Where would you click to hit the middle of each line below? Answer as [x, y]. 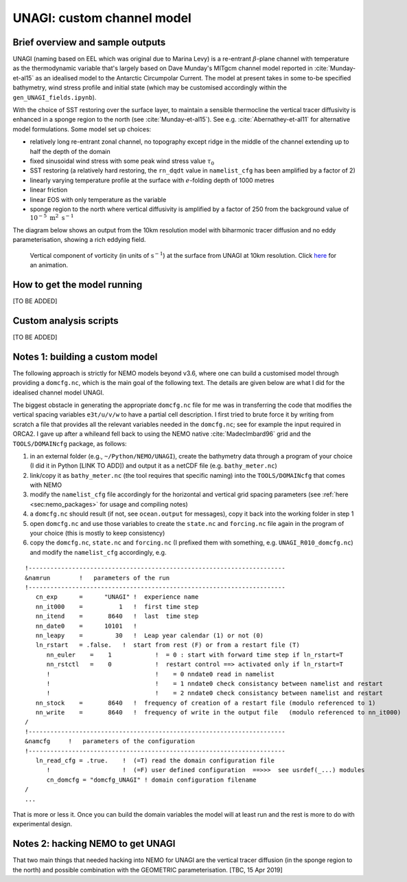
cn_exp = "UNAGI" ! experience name [117, 597]
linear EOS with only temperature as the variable [98, 199]
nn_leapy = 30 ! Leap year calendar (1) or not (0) [150, 635]
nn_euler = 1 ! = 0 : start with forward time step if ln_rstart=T [195, 654]
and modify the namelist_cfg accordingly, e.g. [98, 552]
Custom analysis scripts [66, 321]
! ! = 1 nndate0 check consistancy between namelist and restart [215, 683]
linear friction [49, 190]
